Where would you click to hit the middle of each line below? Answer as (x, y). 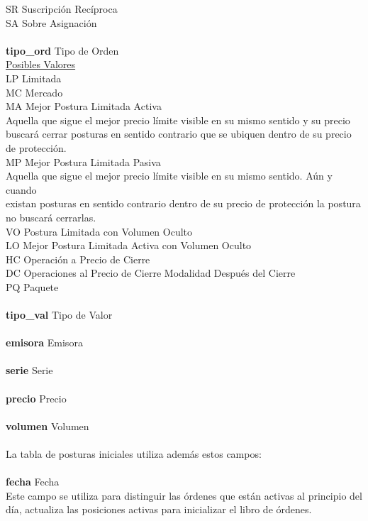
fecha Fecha (33, 482)
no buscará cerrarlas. (51, 217)
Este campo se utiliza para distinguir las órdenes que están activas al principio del (184, 495)
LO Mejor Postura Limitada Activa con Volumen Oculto (129, 245)
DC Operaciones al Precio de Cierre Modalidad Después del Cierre (151, 273)
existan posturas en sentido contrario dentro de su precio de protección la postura (183, 203)
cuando (21, 189)
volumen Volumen (48, 426)
